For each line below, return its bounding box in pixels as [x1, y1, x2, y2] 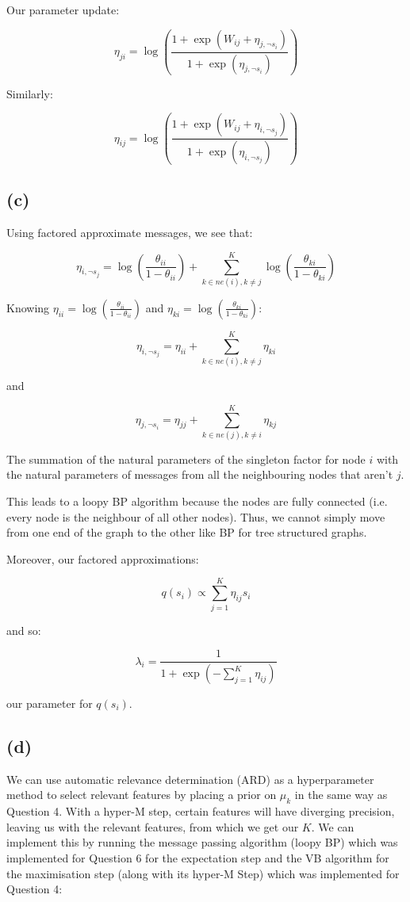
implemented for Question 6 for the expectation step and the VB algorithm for [6, 849, 389, 866]
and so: [6, 621, 41, 638]
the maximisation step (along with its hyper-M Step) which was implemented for [6, 865, 400, 881]
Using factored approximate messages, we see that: [6, 224, 253, 241]
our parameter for [6, 695, 93, 712]
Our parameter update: [6, 2, 120, 17]
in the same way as [294, 786, 388, 803]
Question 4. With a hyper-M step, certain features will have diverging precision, [6, 803, 395, 820]
